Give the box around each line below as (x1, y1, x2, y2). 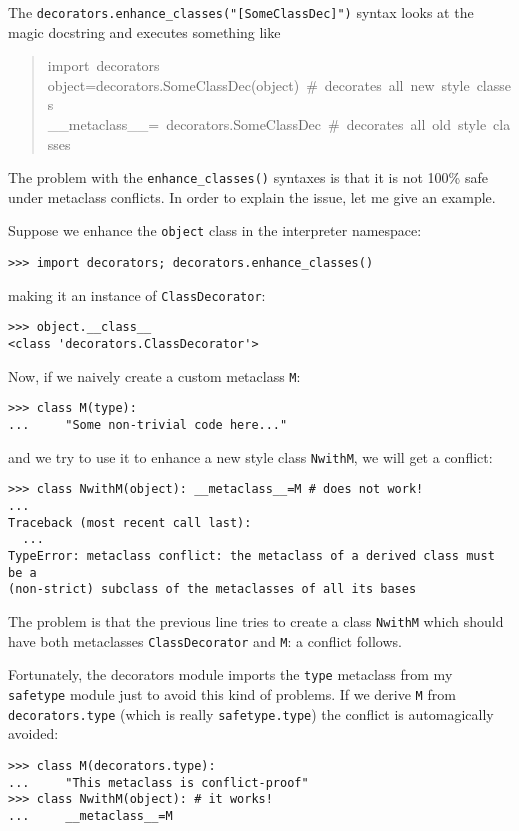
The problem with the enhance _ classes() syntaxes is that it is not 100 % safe (8, 167, 488, 188)
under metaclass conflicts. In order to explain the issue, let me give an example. (8, 186, 496, 207)
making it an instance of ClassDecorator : (8, 284, 266, 305)
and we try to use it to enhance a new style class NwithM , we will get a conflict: (8, 446, 493, 467)
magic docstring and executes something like (8, 21, 281, 42)
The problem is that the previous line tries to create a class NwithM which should (8, 610, 504, 631)
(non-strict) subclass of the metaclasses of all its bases (8, 582, 417, 597)
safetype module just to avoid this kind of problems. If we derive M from (8, 683, 456, 704)
